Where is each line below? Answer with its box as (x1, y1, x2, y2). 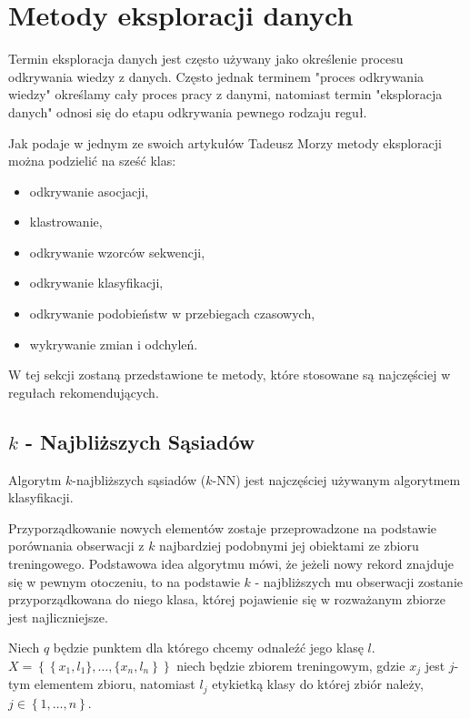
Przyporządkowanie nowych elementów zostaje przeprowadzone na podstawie (8, 518, 437, 537)
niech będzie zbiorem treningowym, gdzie (176, 655, 405, 674)
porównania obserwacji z (8, 536, 145, 555)
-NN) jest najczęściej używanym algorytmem (212, 470, 461, 489)
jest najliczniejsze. (8, 607, 108, 626)
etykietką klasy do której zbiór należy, (212, 674, 424, 694)
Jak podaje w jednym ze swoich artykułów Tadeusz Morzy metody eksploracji (8, 133, 442, 152)
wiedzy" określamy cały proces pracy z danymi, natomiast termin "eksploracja (8, 85, 443, 104)
